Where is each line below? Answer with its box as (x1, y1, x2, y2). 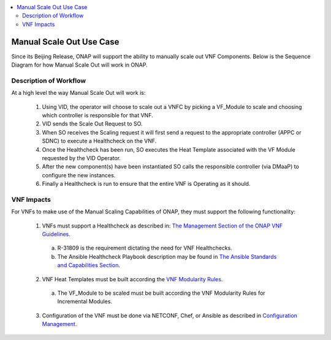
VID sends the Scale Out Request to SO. (42, 120, 143, 128)
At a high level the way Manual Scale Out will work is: (11, 89, 146, 97)
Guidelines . (42, 231, 70, 238)
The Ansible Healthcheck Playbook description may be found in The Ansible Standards (57, 253, 277, 260)
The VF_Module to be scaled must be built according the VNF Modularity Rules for (57, 289, 266, 297)
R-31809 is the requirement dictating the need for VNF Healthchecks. (57, 245, 232, 252)
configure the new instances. (42, 171, 116, 179)
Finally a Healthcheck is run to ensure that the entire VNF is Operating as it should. (42, 180, 251, 188)
